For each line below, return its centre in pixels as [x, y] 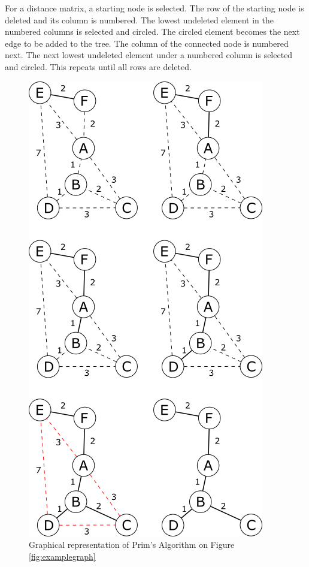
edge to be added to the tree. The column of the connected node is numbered [147, 43]
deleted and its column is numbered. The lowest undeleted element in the [140, 19]
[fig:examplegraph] [62, 556]
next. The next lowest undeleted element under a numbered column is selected [149, 55]
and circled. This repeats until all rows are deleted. [98, 66]
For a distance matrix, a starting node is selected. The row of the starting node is [154, 8]
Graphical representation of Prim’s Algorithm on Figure [132, 545]
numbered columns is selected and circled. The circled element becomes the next [152, 31]
